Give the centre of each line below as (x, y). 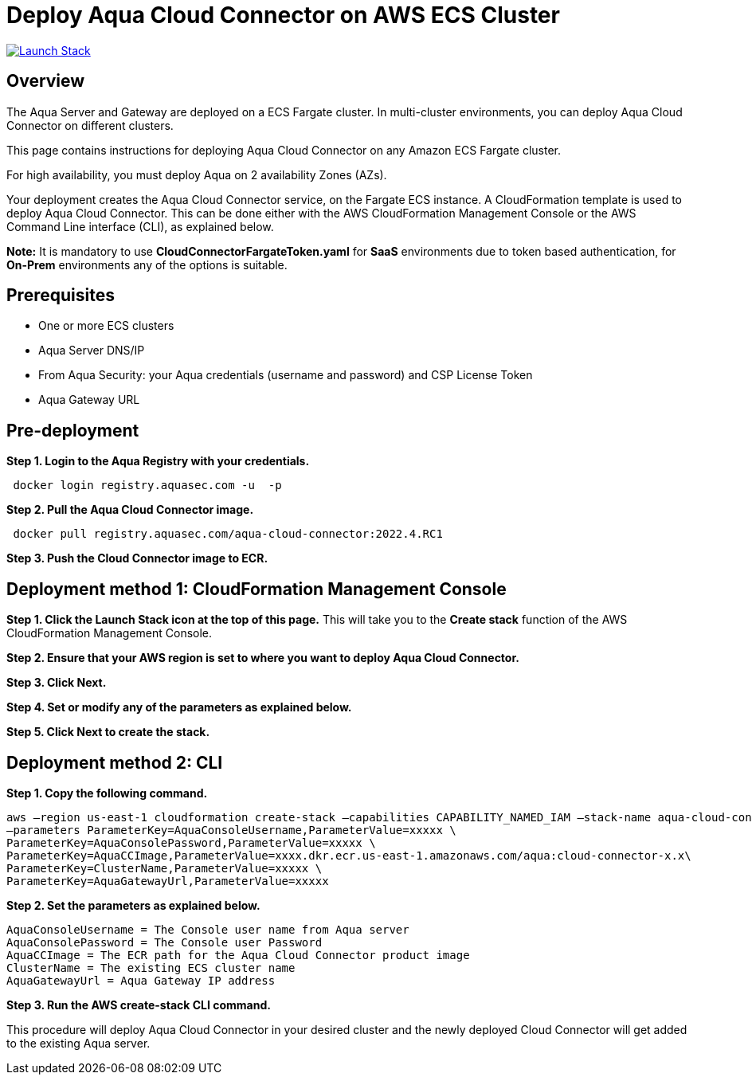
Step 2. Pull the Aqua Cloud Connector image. (130, 510)
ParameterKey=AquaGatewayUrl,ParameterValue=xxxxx (168, 881)
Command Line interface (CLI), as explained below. (140, 226)
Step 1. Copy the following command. (107, 793)
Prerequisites (61, 296)
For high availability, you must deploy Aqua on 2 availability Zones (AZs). (197, 174)
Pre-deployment (73, 430)
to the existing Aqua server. (78, 1043)
